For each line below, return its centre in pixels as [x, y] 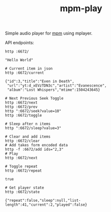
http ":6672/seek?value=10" [33, 111]
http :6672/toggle [23, 115]
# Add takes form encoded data [36, 145]
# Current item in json [29, 69]
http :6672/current [25, 73]
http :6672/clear [22, 141]
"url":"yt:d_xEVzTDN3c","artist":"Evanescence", [57, 86]
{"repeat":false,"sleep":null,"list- [43, 201]
